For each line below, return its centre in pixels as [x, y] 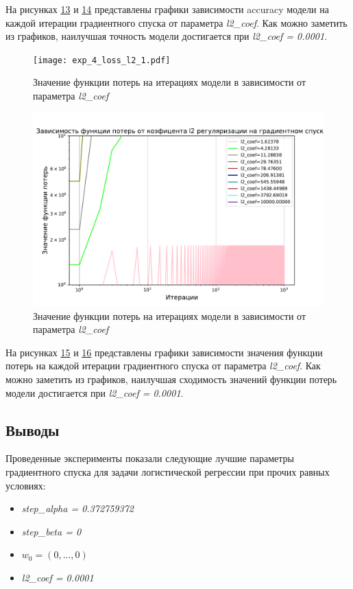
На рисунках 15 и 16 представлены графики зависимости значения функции [164, 352]
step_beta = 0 [51, 531]
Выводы [33, 429]
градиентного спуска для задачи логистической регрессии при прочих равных [168, 471]
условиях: [26, 485]
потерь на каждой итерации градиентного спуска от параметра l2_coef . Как [163, 366]
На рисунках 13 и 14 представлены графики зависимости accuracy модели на [167, 9]
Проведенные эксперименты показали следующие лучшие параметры [150, 458]
